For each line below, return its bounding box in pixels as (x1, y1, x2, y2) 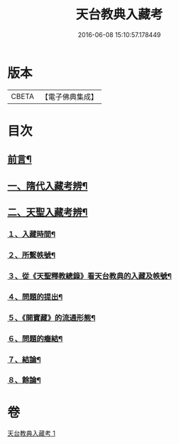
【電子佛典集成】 (40, 92, 98, 102)
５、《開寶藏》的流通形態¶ (7, 312, 96, 322)
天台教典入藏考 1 (7, 429, 55, 438)
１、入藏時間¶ (7, 229, 55, 239)
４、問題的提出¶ (7, 292, 63, 302)
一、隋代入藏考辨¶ (7, 179, 88, 192)
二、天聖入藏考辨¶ (7, 206, 88, 218)
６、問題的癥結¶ (7, 334, 63, 344)
